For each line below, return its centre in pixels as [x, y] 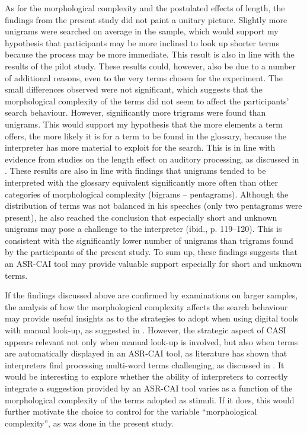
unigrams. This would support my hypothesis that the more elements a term [144, 124]
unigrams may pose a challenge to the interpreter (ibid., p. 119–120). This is [143, 229]
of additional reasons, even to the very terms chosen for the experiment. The [144, 77]
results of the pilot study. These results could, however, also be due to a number [151, 66]
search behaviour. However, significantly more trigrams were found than [135, 112]
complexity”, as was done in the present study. [89, 423]
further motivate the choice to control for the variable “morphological [131, 411]
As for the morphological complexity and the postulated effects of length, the [145, 8]
